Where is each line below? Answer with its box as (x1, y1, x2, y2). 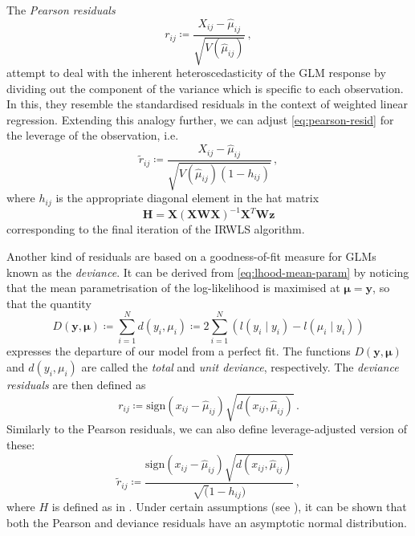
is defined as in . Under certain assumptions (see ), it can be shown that (51, 498, 407, 515)
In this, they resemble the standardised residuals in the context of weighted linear (6, 95, 408, 112)
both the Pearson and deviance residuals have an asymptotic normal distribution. (6, 514, 407, 530)
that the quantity (6, 294, 92, 311)
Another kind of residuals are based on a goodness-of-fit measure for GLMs (6, 247, 376, 264)
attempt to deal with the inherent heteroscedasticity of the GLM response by (6, 64, 386, 81)
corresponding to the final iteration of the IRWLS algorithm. (6, 221, 305, 238)
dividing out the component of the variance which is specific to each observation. (6, 79, 404, 96)
